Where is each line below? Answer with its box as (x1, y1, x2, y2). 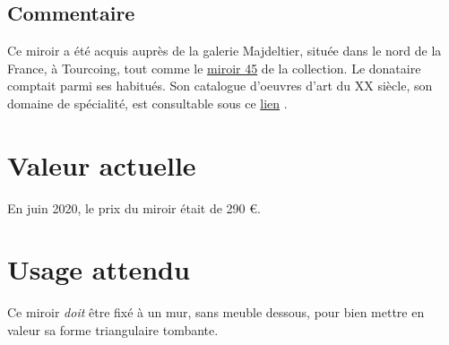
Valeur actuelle (7, 146, 196, 183)
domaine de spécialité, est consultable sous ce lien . (7, 93, 288, 112)
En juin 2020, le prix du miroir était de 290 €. (7, 198, 261, 217)
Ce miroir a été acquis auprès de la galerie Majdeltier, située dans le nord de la (7, 41, 442, 60)
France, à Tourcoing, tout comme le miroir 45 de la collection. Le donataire (7, 58, 421, 77)
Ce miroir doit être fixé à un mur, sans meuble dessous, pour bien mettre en (7, 303, 425, 322)
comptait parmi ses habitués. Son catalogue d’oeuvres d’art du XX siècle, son (7, 76, 433, 95)
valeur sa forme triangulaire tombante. (7, 321, 219, 340)
